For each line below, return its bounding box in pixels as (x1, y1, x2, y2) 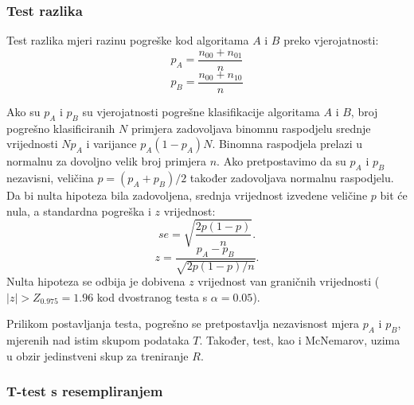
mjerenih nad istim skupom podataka (6, 332, 189, 349)
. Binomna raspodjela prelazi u (212, 135, 362, 152)
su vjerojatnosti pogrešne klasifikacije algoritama (82, 103, 320, 119)
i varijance (86, 135, 137, 152)
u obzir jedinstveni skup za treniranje (6, 347, 189, 364)
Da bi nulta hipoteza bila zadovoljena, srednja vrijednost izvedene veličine (6, 187, 368, 204)
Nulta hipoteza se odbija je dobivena (6, 273, 186, 290)
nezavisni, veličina (6, 169, 94, 186)
